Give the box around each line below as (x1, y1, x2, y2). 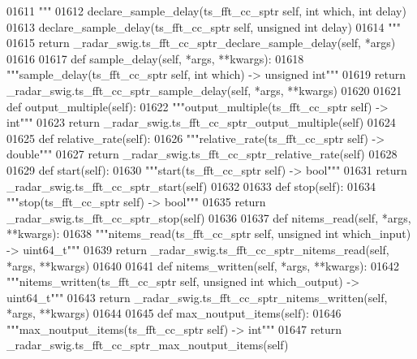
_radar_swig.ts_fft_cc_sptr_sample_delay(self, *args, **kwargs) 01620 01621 (6, 81, 402, 98)
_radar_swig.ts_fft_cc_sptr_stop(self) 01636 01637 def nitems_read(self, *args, (6, 209, 411, 226)
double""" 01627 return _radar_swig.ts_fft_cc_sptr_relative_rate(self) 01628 (6, 145, 398, 162)
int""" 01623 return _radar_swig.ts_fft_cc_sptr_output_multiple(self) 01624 (6, 114, 396, 131)
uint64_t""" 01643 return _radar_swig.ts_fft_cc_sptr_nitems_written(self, (6, 288, 388, 305)
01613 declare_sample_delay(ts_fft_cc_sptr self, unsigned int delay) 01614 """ (6, 18, 401, 35)
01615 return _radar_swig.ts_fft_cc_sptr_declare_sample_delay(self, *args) (6, 34, 396, 51)
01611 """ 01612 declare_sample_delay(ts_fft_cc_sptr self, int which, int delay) (6, 2, 406, 19)
